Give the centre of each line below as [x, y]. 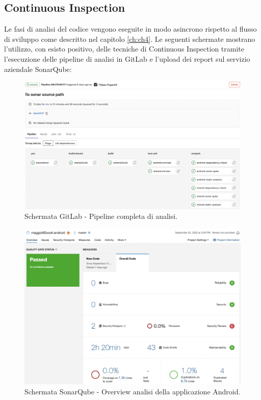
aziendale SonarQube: [38, 69]
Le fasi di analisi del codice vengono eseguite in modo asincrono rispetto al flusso [130, 29]
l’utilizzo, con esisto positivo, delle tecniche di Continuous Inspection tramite [124, 49]
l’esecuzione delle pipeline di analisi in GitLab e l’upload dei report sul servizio [127, 58]
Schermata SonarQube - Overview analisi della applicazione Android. [133, 391]
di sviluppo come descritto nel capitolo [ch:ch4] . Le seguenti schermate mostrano [130, 39]
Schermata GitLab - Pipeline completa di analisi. [101, 216]
